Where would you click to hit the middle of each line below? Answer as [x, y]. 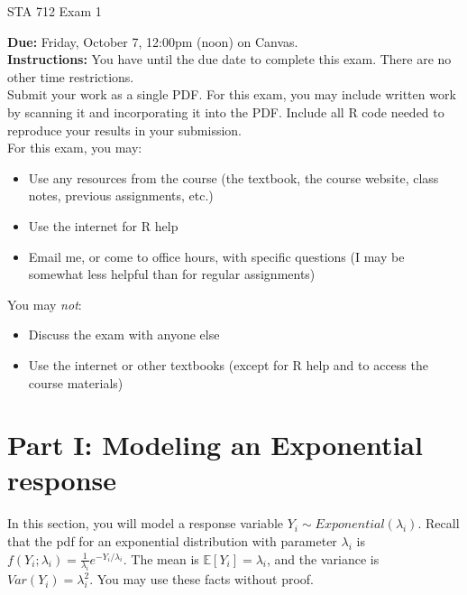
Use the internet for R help [103, 225]
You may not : [45, 304]
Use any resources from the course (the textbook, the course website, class [233, 177]
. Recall [439, 523]
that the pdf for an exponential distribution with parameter [172, 541]
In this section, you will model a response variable [146, 523]
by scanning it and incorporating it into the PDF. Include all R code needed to [226, 112]
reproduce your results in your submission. [124, 130]
